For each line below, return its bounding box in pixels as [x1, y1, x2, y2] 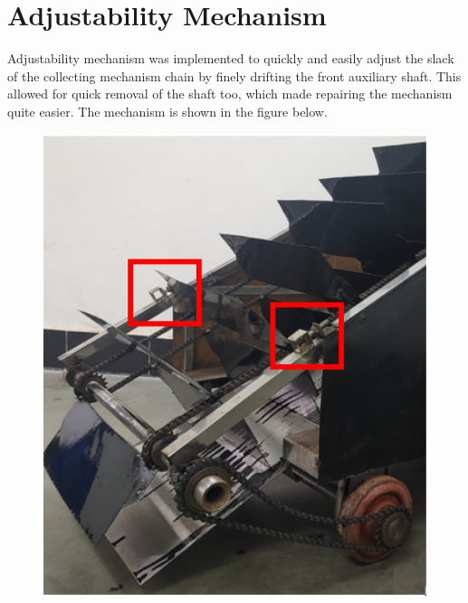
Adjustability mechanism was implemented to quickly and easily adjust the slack [7, 49, 454, 68]
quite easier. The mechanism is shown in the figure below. [7, 101, 328, 120]
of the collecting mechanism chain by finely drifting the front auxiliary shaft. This [7, 66, 462, 85]
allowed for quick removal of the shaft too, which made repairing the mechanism [7, 84, 453, 103]
